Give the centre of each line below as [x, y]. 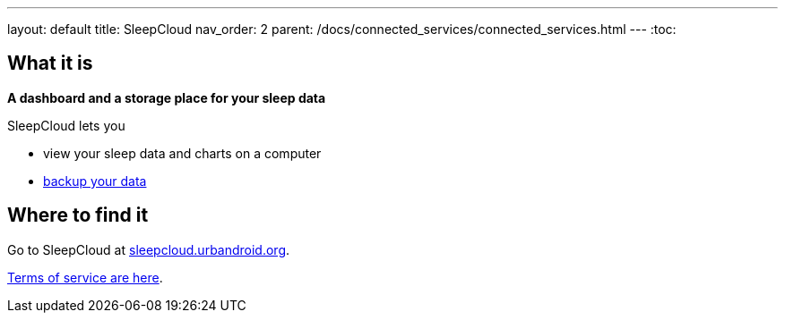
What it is [50, 63]
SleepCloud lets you [66, 125]
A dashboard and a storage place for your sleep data [167, 97]
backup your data [95, 181]
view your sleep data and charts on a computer [182, 153]
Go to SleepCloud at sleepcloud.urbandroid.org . [149, 249]
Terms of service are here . [85, 277]
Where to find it [78, 215]
